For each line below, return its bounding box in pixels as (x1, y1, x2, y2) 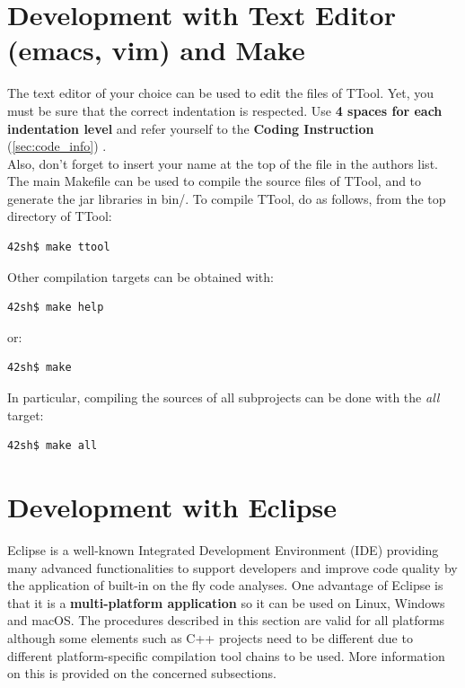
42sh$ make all (7, 439, 98, 453)
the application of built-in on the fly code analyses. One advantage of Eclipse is (7, 576, 443, 595)
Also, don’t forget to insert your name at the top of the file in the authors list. (7, 154, 438, 172)
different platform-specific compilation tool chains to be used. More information (7, 646, 445, 665)
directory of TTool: (7, 207, 112, 225)
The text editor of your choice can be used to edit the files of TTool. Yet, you (7, 84, 434, 102)
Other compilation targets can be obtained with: (7, 267, 274, 286)
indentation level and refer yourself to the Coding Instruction (7, 119, 374, 137)
